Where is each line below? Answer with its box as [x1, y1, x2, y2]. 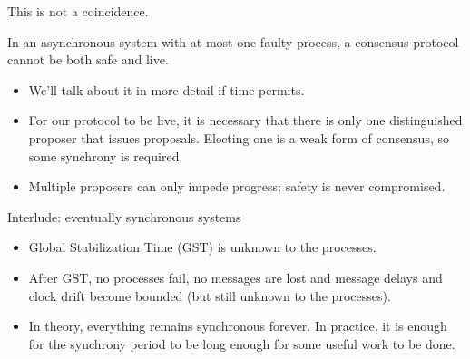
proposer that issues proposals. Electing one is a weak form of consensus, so [28, 128, 449, 147]
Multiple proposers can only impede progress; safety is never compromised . [28, 177, 446, 196]
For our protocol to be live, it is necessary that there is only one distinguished [28, 111, 463, 130]
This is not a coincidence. [7, 2, 149, 20]
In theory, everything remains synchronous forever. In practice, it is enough [28, 316, 447, 335]
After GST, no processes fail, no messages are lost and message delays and [28, 267, 443, 286]
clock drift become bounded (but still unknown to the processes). [28, 286, 391, 305]
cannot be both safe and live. [7, 50, 169, 69]
